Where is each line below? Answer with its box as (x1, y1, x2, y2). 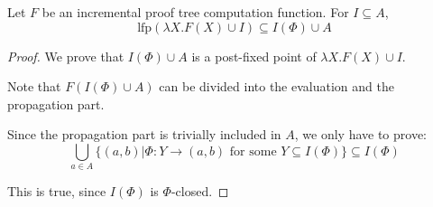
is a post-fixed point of (191, 46, 317, 65)
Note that (7, 77, 61, 96)
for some (229, 145, 277, 158)
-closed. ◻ (170, 182, 229, 201)
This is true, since (7, 182, 106, 201)
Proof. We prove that (7, 46, 124, 65)
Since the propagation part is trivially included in (7, 125, 281, 144)
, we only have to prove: (294, 125, 428, 144)
